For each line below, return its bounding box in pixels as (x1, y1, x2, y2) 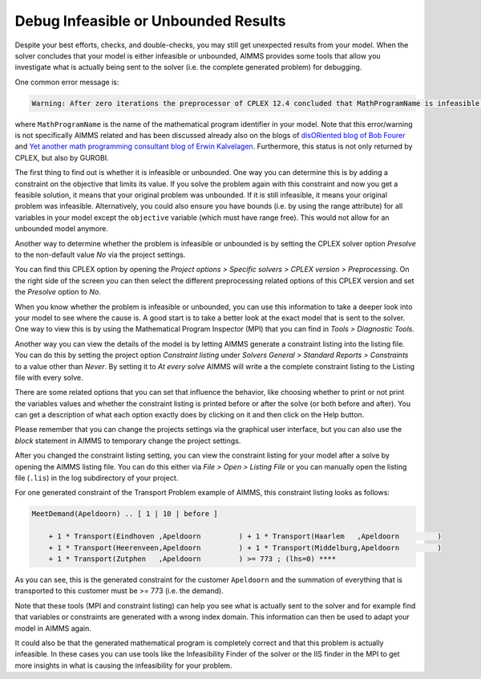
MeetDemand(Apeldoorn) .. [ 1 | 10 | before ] (31, 510, 218, 518)
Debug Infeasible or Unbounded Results (14, 12, 286, 30)
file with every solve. (14, 372, 83, 382)
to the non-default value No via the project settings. (14, 250, 186, 259)
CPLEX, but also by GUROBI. (14, 152, 109, 162)
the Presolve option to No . (14, 287, 102, 297)
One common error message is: (14, 77, 119, 87)
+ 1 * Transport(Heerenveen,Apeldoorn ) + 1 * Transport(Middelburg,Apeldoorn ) (48, 543, 443, 552)
